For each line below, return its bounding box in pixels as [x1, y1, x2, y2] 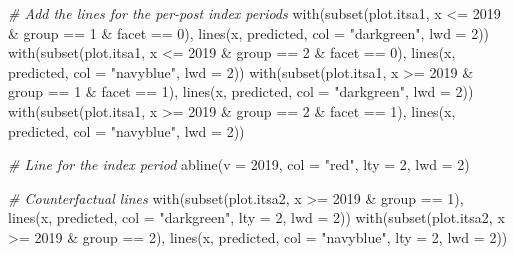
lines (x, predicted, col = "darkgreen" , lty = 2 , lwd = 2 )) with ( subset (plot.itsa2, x [8, 207, 505, 228]
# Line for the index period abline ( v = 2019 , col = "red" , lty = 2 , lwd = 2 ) [8, 154, 470, 175]
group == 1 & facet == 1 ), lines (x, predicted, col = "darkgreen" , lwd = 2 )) [8, 81, 474, 102]
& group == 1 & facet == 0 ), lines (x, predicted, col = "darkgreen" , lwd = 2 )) [8, 22, 490, 43]
